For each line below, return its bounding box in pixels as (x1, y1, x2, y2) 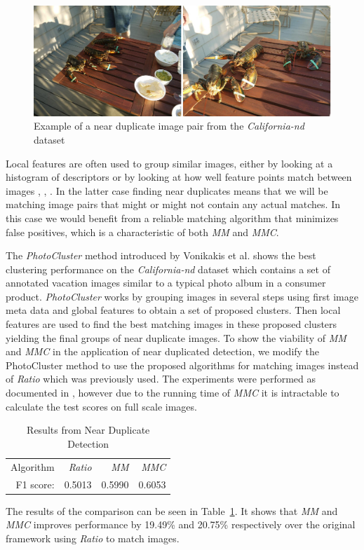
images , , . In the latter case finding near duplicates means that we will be (6, 183, 328, 198)
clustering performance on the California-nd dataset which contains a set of (6, 261, 330, 276)
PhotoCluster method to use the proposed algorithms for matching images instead (6, 357, 359, 372)
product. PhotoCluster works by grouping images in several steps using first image (6, 289, 358, 303)
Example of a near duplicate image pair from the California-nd (34, 118, 304, 133)
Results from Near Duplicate (27, 422, 150, 437)
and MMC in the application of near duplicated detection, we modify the (6, 344, 320, 359)
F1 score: (15, 476, 55, 491)
